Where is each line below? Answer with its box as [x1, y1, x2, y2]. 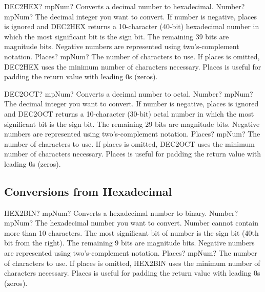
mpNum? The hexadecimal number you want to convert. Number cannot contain [4, 217, 258, 228]
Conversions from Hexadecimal [4, 183, 172, 199]
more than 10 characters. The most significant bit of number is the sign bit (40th [4, 227, 259, 238]
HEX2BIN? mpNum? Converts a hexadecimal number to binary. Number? [4, 207, 238, 218]
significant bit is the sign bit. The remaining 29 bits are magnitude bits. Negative [4, 118, 260, 129]
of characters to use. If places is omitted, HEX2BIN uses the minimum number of [4, 257, 260, 268]
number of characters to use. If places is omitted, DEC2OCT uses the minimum [4, 138, 255, 149]
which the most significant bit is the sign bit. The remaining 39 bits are [4, 31, 229, 41]
